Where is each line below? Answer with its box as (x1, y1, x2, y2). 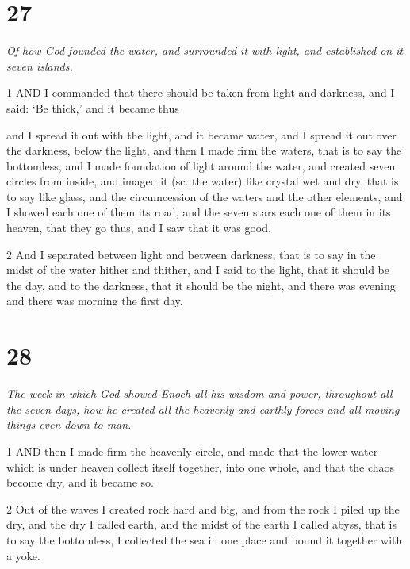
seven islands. (6, 57, 73, 74)
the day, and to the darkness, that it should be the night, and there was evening (6, 277, 396, 293)
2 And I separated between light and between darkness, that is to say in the (6, 246, 376, 262)
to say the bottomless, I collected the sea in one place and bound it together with (6, 531, 403, 548)
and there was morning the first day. (6, 292, 183, 309)
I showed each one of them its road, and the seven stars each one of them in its (6, 204, 391, 220)
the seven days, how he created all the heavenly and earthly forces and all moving (6, 400, 400, 417)
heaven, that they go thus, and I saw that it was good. (6, 220, 271, 236)
